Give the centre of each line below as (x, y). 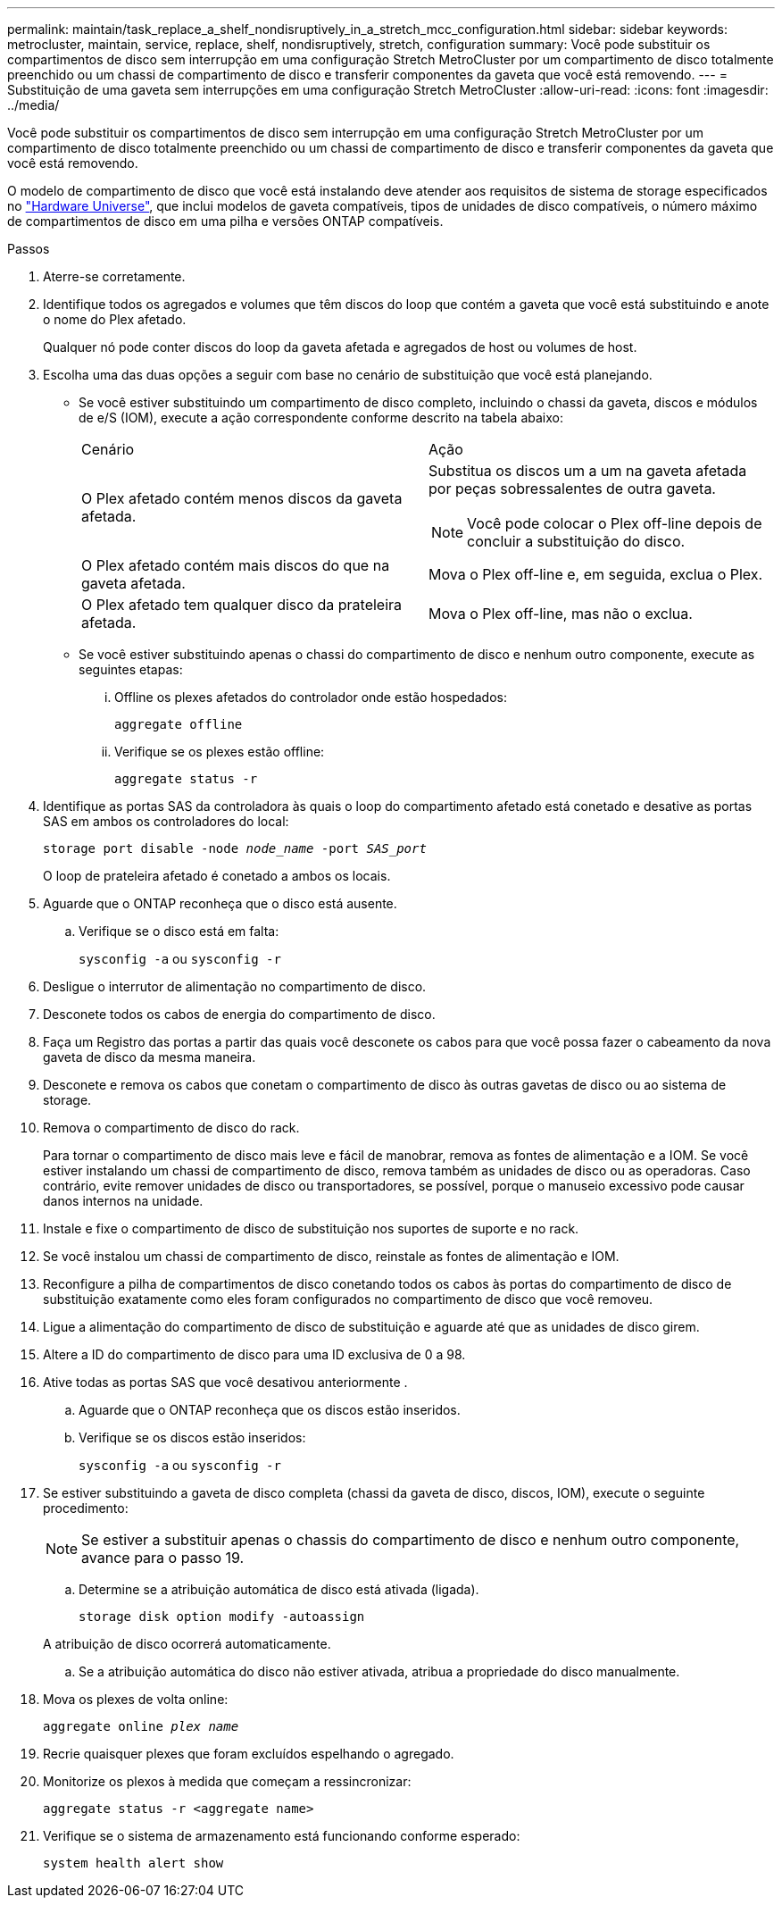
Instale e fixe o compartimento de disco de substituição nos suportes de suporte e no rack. (311, 1228)
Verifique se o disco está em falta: (179, 931)
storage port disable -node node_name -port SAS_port (235, 848)
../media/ (33, 105)
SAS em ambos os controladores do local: (166, 821)
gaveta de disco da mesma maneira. (150, 1057)
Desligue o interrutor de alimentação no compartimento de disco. (235, 986)
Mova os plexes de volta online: (136, 1699)
